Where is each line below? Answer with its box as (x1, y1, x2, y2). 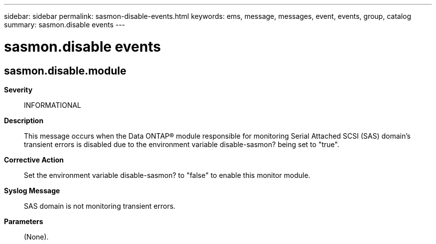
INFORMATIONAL (24, 100, 82, 109)
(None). (24, 232, 49, 241)
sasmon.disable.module (4, 64, 126, 77)
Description (4, 116, 44, 125)
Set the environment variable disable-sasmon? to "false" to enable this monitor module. (24, 170, 311, 179)
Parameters (4, 217, 43, 226)
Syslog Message (4, 186, 60, 195)
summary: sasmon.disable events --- (4, 20, 125, 29)
